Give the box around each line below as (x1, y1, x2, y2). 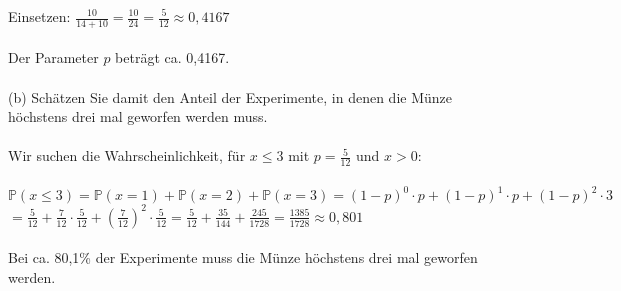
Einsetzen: (8, 6, 71, 26)
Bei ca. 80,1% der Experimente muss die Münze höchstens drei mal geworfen (8, 247, 478, 268)
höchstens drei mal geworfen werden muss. (8, 106, 268, 127)
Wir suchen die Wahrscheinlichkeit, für (8, 145, 246, 166)
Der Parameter (8, 47, 99, 68)
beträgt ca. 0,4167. (115, 47, 230, 68)
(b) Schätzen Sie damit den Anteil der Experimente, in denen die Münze (8, 86, 453, 107)
